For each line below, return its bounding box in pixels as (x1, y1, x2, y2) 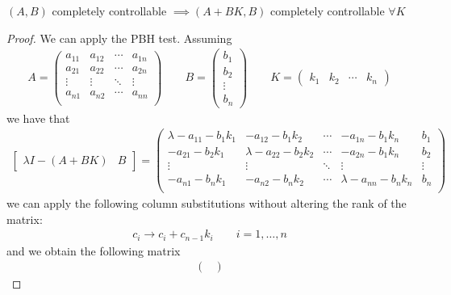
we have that (6, 109, 70, 126)
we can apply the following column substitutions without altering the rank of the (6, 195, 407, 211)
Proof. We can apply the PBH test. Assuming (6, 29, 232, 46)
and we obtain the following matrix (6, 242, 181, 259)
